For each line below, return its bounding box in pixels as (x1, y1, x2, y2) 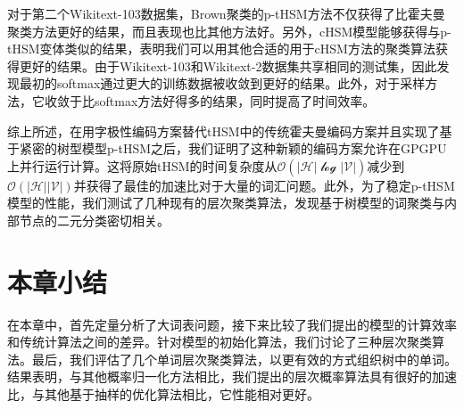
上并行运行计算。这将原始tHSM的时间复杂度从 (7, 156, 278, 175)
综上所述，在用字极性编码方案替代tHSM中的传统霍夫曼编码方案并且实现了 (7, 121, 440, 140)
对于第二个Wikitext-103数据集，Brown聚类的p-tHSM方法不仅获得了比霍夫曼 (7, 4, 445, 22)
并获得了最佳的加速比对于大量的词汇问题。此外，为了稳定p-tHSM (73, 176, 455, 194)
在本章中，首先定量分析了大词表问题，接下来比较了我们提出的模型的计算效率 (7, 315, 457, 333)
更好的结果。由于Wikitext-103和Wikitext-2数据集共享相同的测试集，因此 (19, 56, 437, 75)
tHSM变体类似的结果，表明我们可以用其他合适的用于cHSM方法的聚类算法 (7, 39, 435, 58)
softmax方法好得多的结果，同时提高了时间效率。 (94, 91, 376, 110)
